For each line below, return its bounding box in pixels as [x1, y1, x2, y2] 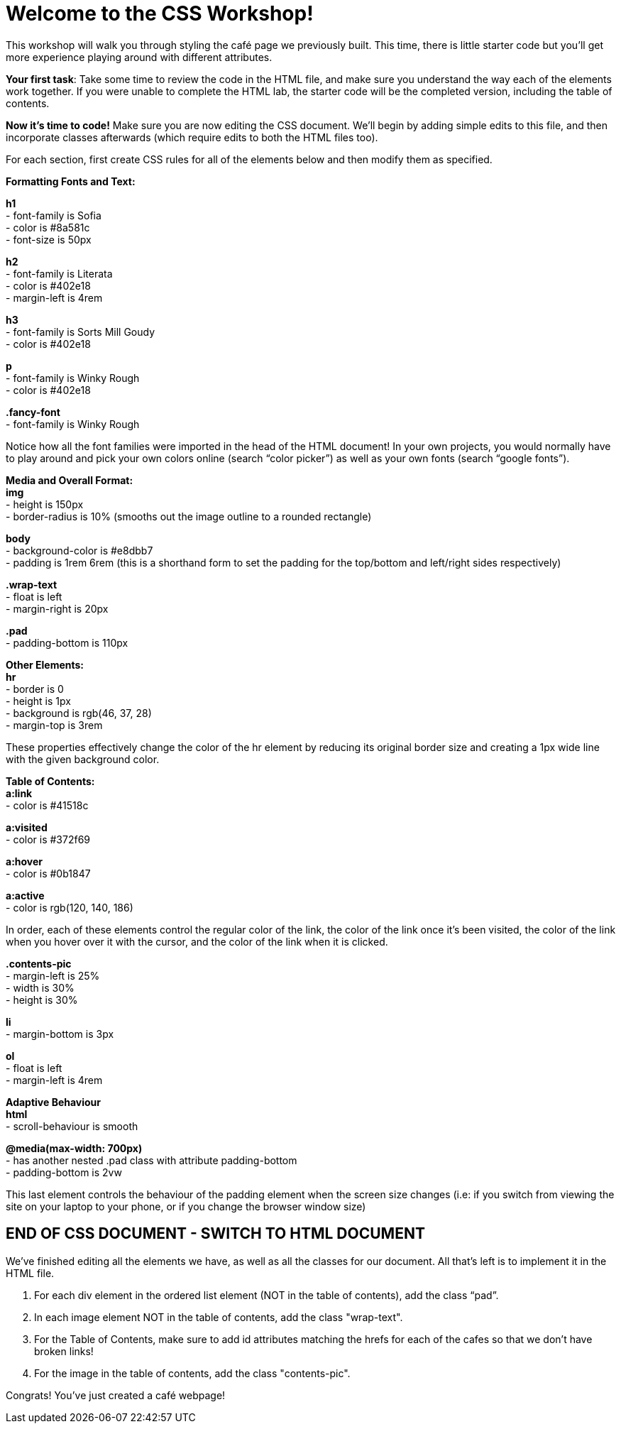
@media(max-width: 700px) [6, 1141, 143, 1154]
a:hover [6, 855, 43, 867]
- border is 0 [6, 682, 64, 695]
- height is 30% [6, 993, 78, 1006]
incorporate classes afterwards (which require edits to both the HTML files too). [6, 131, 378, 143]
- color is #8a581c [6, 221, 90, 234]
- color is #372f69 [6, 833, 90, 845]
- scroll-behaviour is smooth [6, 1119, 138, 1132]
